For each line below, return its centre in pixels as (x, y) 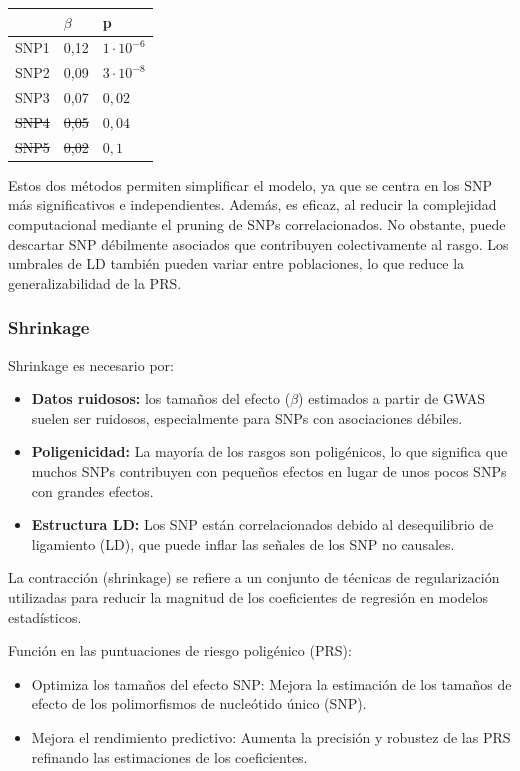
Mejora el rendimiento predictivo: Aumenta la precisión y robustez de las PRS (271, 736)
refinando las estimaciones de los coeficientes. (169, 756)
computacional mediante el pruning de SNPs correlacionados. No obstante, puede (257, 224)
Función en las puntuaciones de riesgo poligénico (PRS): (180, 650)
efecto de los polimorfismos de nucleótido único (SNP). (199, 703)
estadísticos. (45, 616)
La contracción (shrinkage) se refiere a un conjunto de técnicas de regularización (254, 577)
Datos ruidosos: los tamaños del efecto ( (161, 398)
